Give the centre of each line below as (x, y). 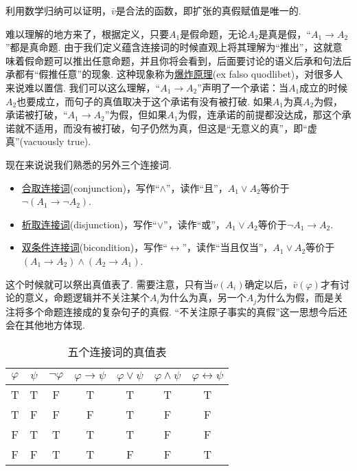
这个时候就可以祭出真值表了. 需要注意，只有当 (110, 284)
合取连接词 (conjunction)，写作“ (91, 187)
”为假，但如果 (136, 114)
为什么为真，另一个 (203, 297)
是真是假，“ (285, 33)
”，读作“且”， (197, 187)
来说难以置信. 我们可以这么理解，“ (83, 87)
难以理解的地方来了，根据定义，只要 (87, 33)
